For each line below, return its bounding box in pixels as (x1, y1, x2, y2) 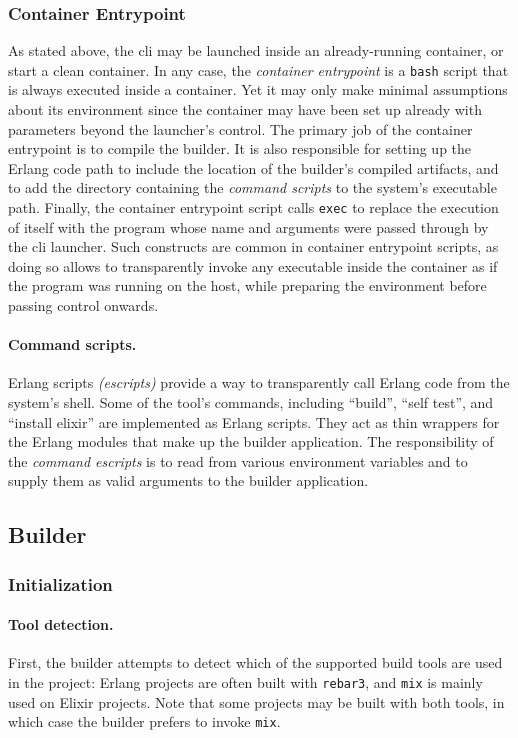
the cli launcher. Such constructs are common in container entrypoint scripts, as (8, 236, 499, 257)
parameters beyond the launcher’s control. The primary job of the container (8, 118, 473, 139)
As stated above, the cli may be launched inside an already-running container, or (8, 40, 504, 61)
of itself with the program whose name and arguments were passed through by (8, 216, 489, 237)
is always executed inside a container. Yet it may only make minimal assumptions (8, 79, 508, 100)
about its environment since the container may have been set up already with (8, 99, 482, 120)
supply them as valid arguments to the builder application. (8, 470, 369, 491)
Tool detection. (8, 614, 114, 635)
